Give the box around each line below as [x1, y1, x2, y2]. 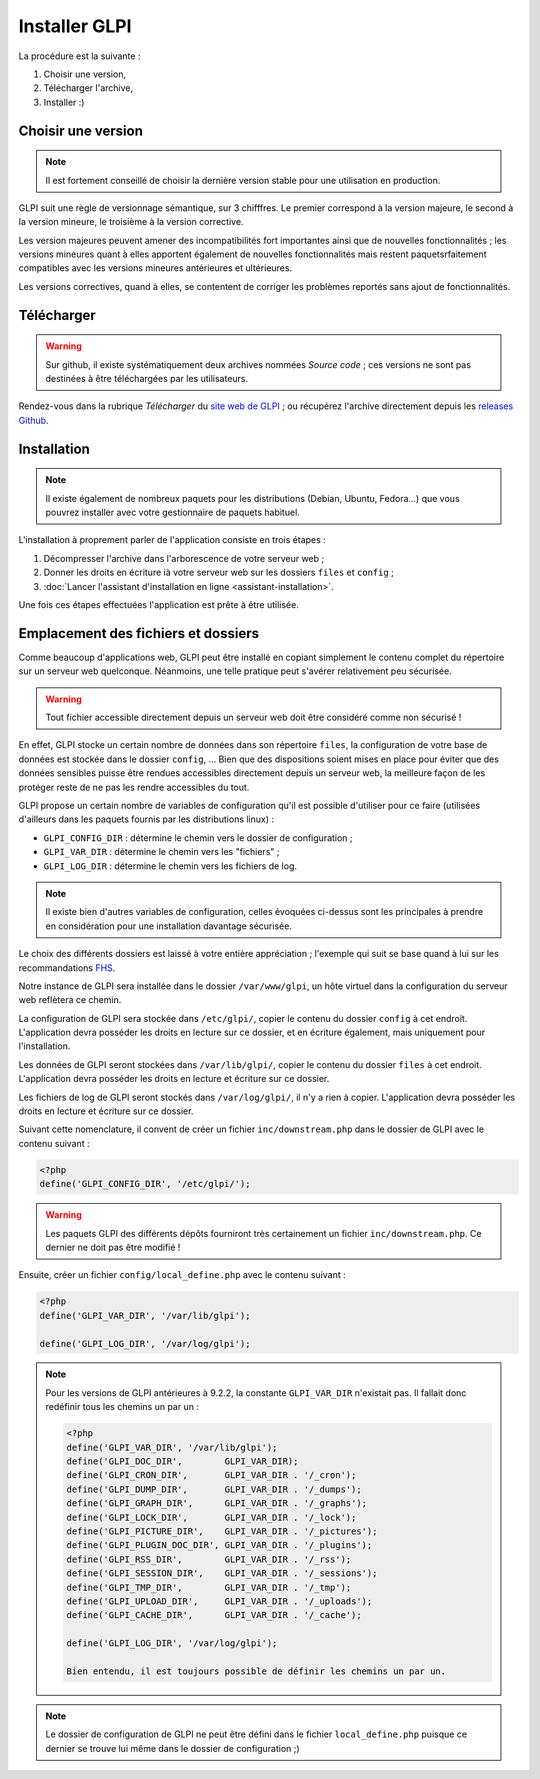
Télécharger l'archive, [43, 82, 134, 94]
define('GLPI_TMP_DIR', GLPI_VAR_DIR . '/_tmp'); [66, 1581, 352, 1593]
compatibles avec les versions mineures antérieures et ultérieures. [18, 262, 293, 274]
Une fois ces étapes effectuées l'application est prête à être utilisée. [18, 598, 299, 610]
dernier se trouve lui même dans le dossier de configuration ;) [45, 1742, 300, 1754]
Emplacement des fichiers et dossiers [18, 625, 260, 642]
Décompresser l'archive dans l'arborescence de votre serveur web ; [43, 552, 325, 564]
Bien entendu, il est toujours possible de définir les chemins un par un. [66, 1665, 447, 1677]
